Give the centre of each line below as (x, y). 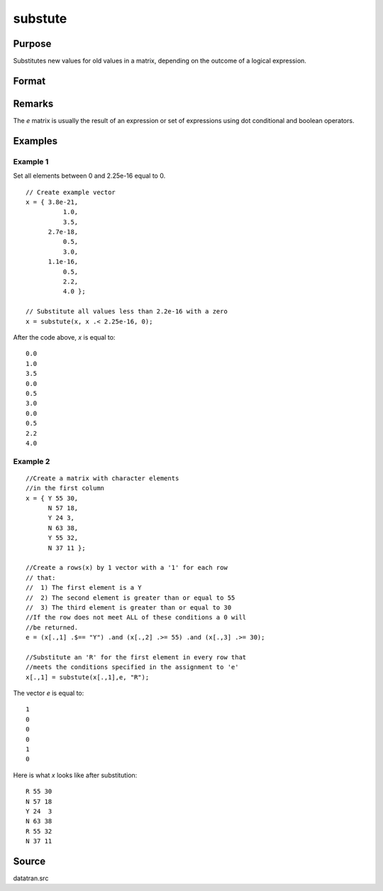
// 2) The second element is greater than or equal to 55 (131, 598)
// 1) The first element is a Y (84, 588)
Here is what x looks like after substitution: (75, 775)
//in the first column (65, 488)
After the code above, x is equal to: (64, 337)
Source (29, 861)
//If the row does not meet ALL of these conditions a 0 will (136, 617)
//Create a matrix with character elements (102, 478)
